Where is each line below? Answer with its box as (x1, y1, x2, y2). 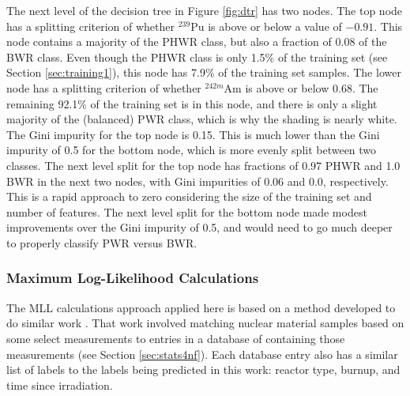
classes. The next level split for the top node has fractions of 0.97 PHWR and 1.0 (6, 157, 401, 173)
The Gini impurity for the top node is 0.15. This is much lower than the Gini (6, 126, 380, 142)
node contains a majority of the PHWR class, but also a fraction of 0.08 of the (6, 33, 387, 50)
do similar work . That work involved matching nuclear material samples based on (6, 315, 404, 331)
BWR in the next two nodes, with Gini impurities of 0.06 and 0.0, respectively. (6, 172, 389, 189)
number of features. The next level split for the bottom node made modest (6, 203, 367, 220)
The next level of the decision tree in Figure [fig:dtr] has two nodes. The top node (6, 2, 403, 18)
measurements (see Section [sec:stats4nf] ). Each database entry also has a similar (6, 345, 398, 362)
